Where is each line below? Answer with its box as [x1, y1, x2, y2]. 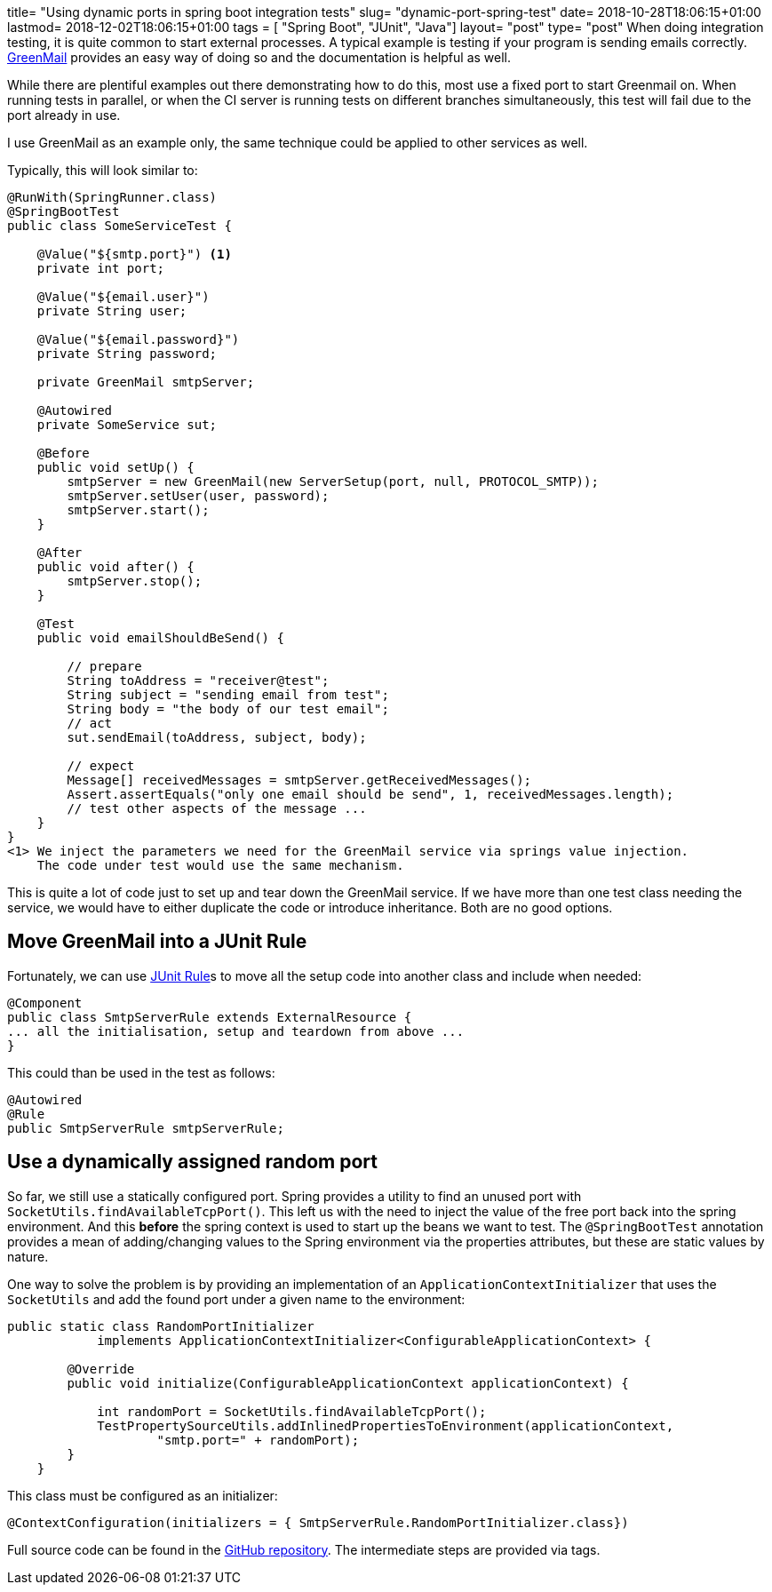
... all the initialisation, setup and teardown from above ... [7, 1023, 465, 1039]
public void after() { [36, 560, 195, 574]
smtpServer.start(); [67, 503, 210, 517]
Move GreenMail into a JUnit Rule [7, 930, 307, 953]
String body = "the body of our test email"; [67, 702, 389, 716]
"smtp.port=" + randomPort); [156, 1432, 360, 1447]
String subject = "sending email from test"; [67, 688, 389, 702]
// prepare [67, 659, 142, 673]
